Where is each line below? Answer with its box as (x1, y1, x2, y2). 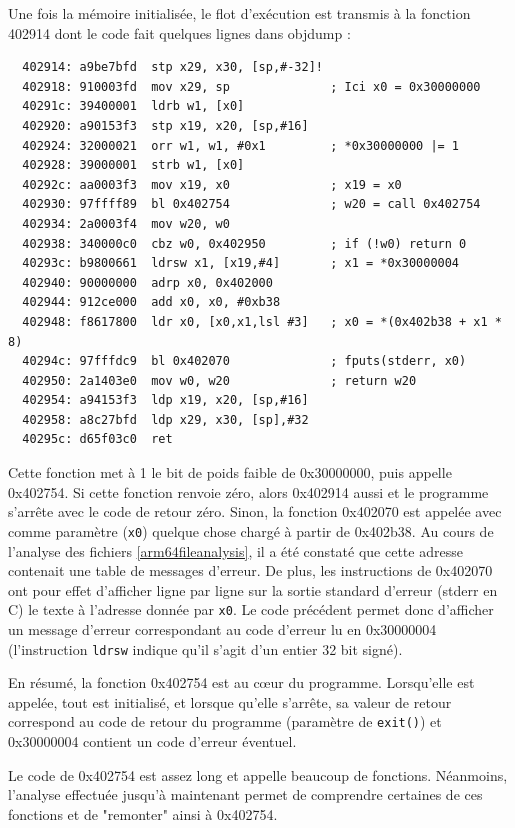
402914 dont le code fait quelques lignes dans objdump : (8, 22, 351, 43)
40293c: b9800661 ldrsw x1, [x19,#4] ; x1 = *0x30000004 (22, 256, 460, 271)
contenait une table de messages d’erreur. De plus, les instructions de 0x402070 (8, 560, 493, 581)
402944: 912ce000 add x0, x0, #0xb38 (22, 295, 281, 310)
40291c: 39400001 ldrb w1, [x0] (22, 99, 245, 114)
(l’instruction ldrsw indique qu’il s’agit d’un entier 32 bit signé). (8, 638, 403, 659)
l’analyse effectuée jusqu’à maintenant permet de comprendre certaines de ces (8, 784, 483, 805)
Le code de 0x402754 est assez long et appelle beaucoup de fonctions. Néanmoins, (8, 764, 508, 785)
